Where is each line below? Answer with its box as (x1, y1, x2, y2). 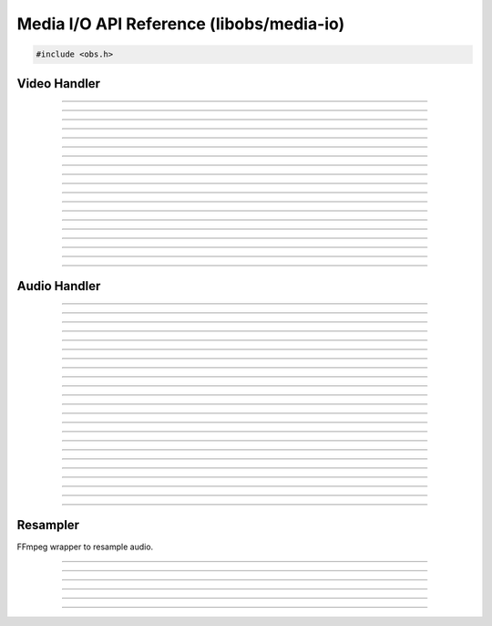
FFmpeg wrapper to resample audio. (16, 541, 154, 552)
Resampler (16, 516, 80, 533)
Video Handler (16, 76, 100, 91)
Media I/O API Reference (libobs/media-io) (16, 14, 345, 34)
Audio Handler (16, 278, 101, 294)
